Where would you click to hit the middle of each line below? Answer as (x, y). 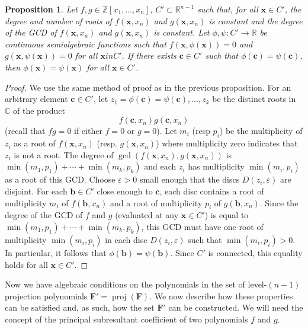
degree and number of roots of (58, 20)
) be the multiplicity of (261, 131)
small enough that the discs (190, 179)
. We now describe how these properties (221, 296)
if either (88, 131)
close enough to (125, 191)
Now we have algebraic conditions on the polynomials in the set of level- (136, 284)
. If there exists (149, 55)
